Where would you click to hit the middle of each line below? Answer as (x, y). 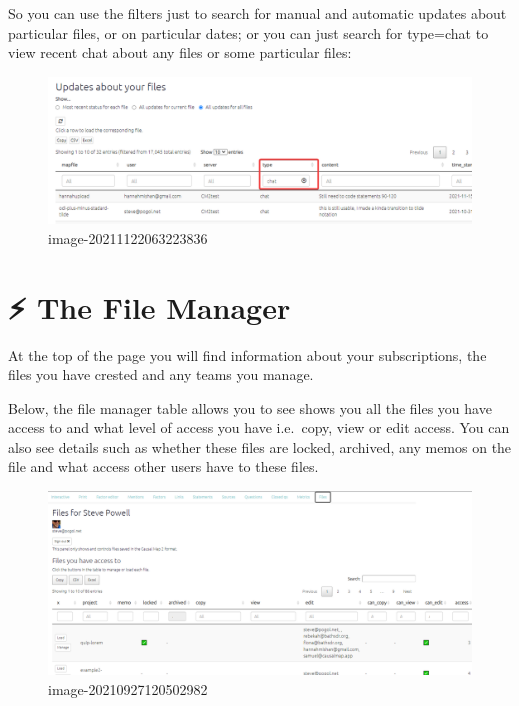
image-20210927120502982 (128, 688)
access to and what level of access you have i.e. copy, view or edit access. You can (259, 427)
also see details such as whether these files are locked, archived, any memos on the (260, 446)
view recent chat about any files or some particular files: (180, 52)
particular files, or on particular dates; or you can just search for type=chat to (248, 32)
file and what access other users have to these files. (163, 466)
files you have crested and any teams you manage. (161, 374)
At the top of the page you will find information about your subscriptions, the (247, 354)
